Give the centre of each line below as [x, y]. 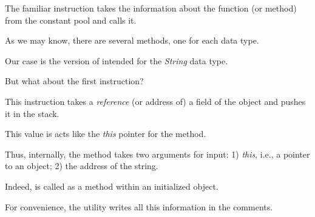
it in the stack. [32, 113]
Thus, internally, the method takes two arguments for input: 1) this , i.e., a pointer [157, 154]
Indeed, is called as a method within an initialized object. [112, 186]
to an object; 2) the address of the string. [82, 166]
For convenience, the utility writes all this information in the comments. [139, 206]
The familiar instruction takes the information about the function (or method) [151, 8]
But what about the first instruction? [74, 81]
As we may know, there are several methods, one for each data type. [132, 40]
